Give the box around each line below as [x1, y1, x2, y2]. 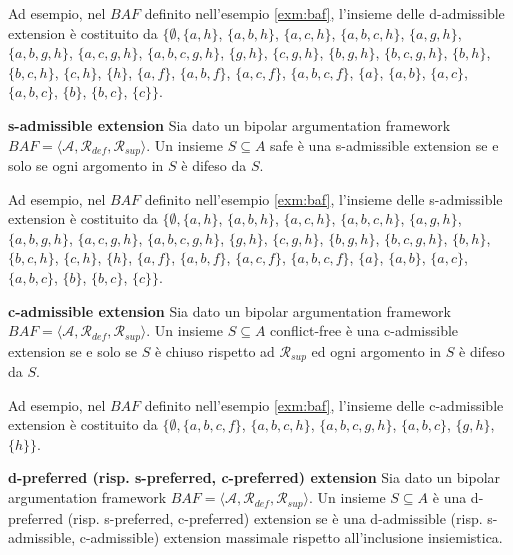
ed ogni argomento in [311, 340, 442, 361]
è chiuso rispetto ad [154, 340, 275, 361]
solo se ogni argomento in [8, 155, 164, 176]
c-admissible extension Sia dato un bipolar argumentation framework [8, 300, 451, 321]
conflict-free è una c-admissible [270, 320, 459, 341]
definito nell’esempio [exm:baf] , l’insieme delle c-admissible [144, 394, 504, 415]
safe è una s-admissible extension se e [270, 134, 499, 155]
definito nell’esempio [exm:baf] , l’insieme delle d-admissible [144, 3, 505, 23]
